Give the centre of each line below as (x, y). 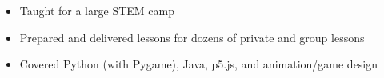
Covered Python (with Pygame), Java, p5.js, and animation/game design (199, 64)
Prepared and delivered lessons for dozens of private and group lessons (192, 37)
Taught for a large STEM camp (97, 10)
